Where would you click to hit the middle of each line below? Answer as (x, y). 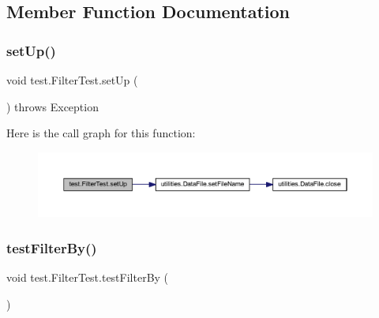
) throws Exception (53, 106)
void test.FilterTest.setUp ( (72, 80)
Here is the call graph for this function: (101, 133)
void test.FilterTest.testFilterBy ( (88, 277)
